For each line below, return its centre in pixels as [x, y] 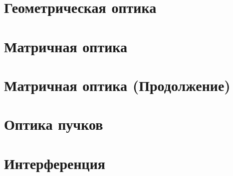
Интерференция [55, 163]
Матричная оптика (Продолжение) [117, 85]
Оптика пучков [54, 124]
